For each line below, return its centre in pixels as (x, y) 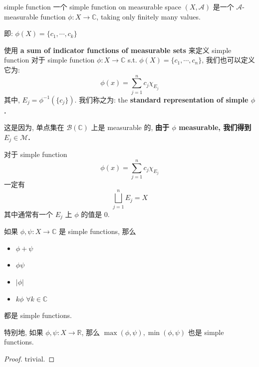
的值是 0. (95, 214)
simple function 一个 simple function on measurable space (93, 6)
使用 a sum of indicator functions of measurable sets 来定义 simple (118, 50)
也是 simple (206, 332)
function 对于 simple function (49, 60)
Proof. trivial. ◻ (29, 358)
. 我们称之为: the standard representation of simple (161, 99)
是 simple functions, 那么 (97, 231)
